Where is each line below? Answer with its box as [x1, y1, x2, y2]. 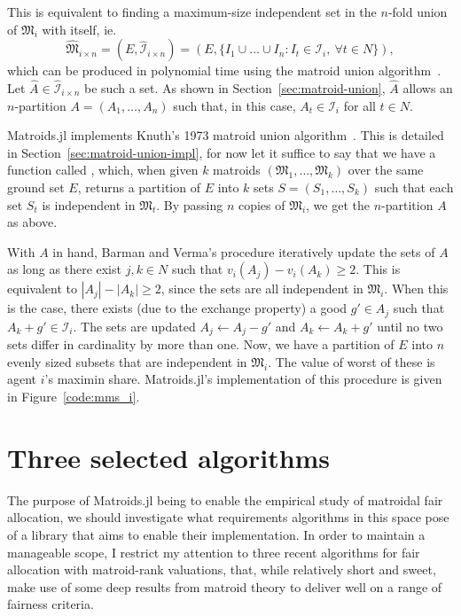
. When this [384, 279, 449, 298]
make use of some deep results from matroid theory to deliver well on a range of [7, 577, 442, 596]
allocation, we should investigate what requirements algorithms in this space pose [7, 508, 449, 526]
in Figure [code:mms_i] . [7, 387, 140, 406]
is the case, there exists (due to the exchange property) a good [7, 299, 348, 317]
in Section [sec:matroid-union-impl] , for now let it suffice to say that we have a [7, 143, 436, 161]
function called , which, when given [7, 160, 199, 179]
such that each [374, 177, 454, 196]
